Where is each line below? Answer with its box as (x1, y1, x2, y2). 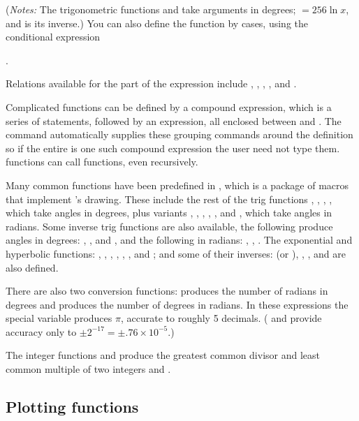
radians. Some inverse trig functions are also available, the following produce (6, 219, 333, 233)
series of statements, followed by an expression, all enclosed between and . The (6, 113, 342, 128)
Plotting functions (6, 396, 139, 418)
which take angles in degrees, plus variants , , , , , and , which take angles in (6, 205, 332, 220)
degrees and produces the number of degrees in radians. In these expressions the (6, 297, 349, 311)
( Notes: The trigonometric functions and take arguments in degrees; (6, 2, 296, 16)
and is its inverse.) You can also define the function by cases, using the (6, 15, 309, 30)
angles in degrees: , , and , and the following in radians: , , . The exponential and (6, 232, 353, 247)
